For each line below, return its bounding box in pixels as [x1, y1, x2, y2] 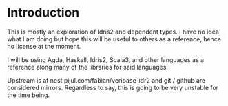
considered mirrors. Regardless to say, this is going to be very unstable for [7, 83, 219, 92]
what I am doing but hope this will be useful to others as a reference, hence [7, 34, 222, 43]
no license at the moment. [7, 42, 81, 50]
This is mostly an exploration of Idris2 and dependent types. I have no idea [7, 28, 219, 36]
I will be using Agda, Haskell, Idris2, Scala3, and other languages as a [7, 55, 205, 63]
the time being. [7, 91, 50, 99]
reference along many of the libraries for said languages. [7, 63, 169, 71]
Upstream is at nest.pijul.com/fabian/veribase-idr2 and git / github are [7, 76, 206, 84]
